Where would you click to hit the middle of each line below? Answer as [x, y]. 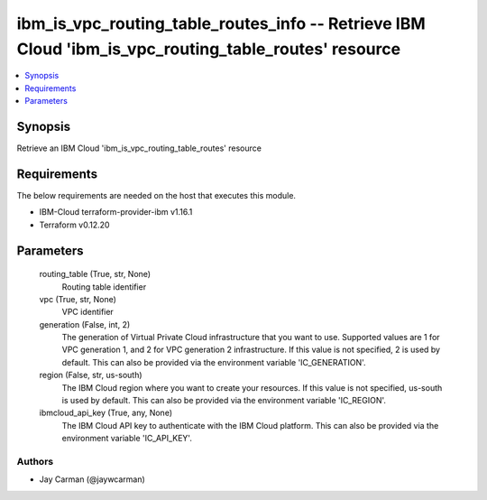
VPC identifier [88, 312]
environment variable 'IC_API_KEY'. [127, 439]
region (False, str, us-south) [91, 375]
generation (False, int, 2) [85, 324]
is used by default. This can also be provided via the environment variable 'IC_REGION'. [224, 401]
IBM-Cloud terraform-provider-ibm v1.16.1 [116, 212]
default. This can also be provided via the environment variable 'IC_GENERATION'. [214, 362]
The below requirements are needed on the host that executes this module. [156, 195]
